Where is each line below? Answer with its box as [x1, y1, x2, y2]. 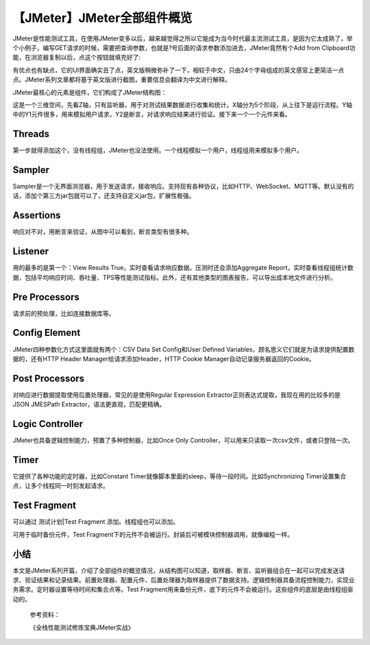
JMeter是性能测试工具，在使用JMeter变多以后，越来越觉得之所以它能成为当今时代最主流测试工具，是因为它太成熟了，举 [12, 34, 353, 42]
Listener [12, 245, 49, 257]
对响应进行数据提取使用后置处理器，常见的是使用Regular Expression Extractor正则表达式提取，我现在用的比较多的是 [12, 391, 341, 399]
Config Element [12, 327, 81, 339]
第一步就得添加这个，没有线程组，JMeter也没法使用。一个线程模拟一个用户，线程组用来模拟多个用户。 [12, 146, 303, 154]
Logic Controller [12, 418, 84, 430]
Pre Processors [12, 291, 80, 303]
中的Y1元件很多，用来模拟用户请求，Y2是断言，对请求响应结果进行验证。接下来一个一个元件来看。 [12, 110, 291, 119]
